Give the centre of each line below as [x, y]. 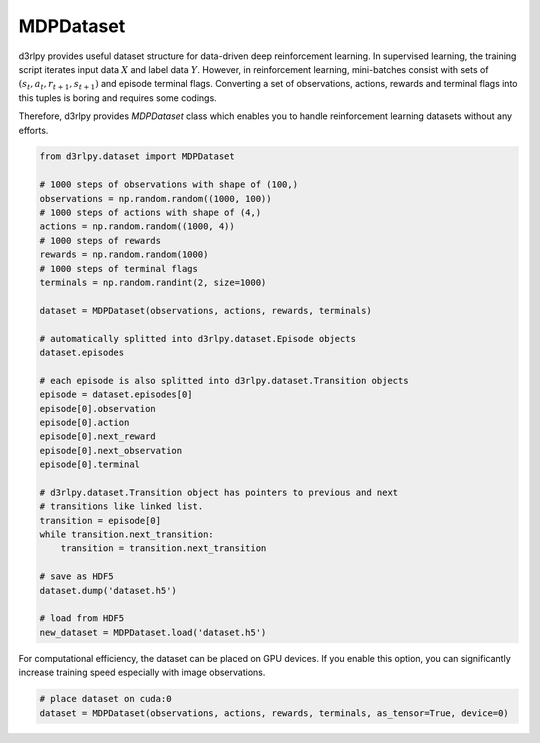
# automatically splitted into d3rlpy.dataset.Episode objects [198, 338]
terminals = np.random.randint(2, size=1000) [153, 282]
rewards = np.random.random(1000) [124, 254]
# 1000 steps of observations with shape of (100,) [169, 184]
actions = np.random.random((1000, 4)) [137, 226]
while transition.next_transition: [126, 534]
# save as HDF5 [76, 576]
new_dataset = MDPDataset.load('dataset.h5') [153, 632]
